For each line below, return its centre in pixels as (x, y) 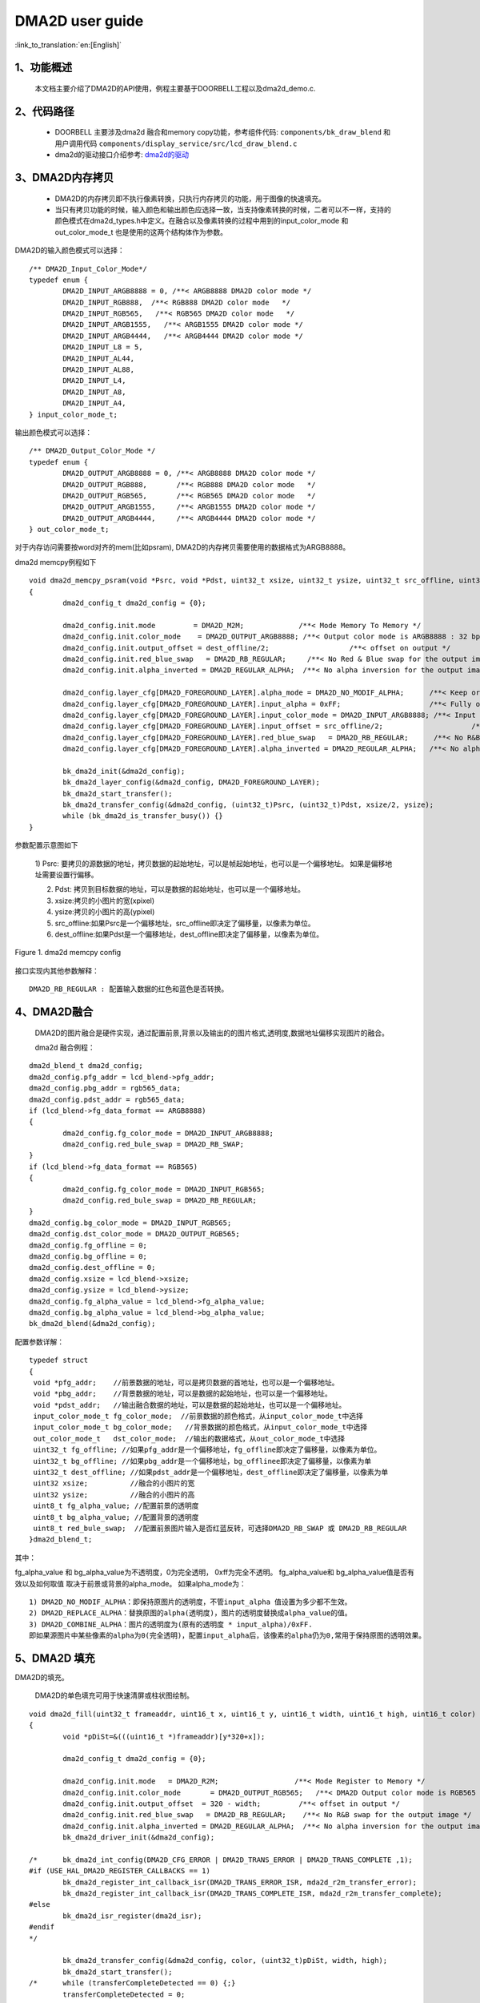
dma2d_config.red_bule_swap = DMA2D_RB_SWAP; (153, 1145)
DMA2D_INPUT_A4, (94, 403)
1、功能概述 (44, 68)
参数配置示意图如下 (46, 845)
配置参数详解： (39, 1341)
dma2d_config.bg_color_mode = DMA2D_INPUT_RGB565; (130, 1223)
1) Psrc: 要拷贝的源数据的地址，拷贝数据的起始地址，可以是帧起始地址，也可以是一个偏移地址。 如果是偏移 (210, 863)
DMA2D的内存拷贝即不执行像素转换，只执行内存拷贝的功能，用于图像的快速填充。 (190, 198)
